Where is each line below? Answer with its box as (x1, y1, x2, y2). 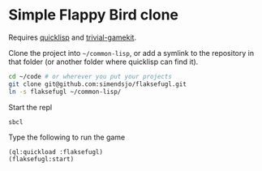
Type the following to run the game (8, 132, 126, 143)
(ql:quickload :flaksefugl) (8, 148, 104, 156)
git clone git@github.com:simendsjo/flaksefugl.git (8, 79, 187, 88)
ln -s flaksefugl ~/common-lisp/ (8, 88, 122, 96)
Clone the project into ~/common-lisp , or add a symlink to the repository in (8, 48, 254, 58)
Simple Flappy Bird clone (8, 6, 179, 24)
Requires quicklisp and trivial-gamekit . (8, 32, 136, 42)
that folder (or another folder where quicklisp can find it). (8, 57, 199, 66)
